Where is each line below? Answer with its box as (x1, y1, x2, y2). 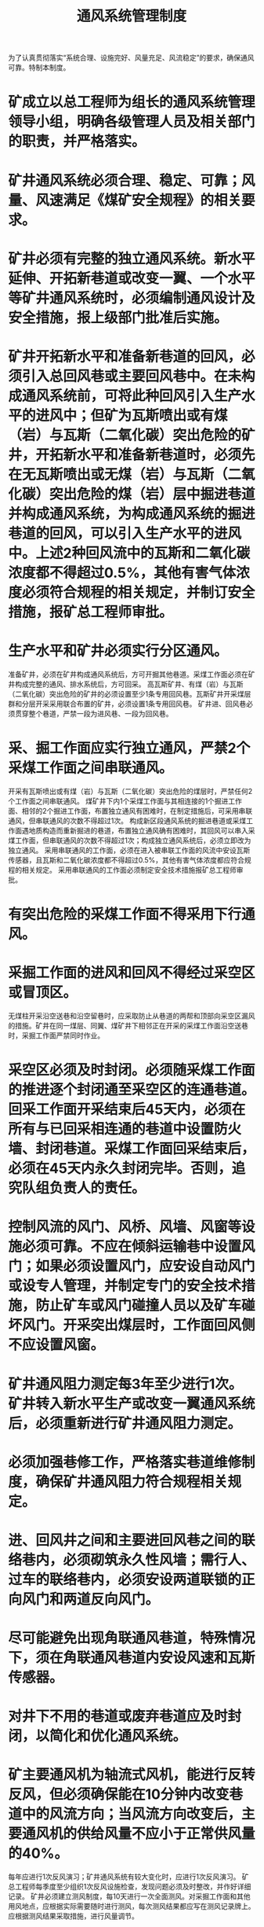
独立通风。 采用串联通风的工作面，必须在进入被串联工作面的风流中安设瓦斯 (8, 845, 251, 855)
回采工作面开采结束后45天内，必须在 (8, 1101, 246, 1119)
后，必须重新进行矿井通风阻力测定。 (8, 1414, 242, 1432)
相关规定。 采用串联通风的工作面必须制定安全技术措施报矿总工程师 (21, 865, 237, 874)
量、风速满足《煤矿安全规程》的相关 (8, 191, 242, 209)
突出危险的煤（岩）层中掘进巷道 (49, 485, 256, 503)
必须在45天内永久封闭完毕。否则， (8, 1160, 233, 1178)
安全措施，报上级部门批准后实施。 (8, 308, 229, 326)
